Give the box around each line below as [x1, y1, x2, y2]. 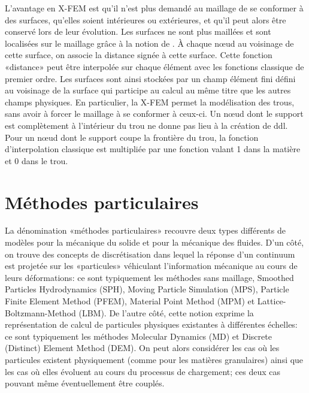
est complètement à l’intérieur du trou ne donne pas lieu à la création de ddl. [5, 119, 288, 131]
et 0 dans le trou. [5, 154, 68, 167]
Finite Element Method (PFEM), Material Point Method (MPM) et [5, 295, 255, 307]
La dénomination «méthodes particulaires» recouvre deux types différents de [5, 224, 286, 237]
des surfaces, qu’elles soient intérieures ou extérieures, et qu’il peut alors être [5, 13, 286, 26]
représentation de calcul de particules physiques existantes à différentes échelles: [5, 318, 298, 331]
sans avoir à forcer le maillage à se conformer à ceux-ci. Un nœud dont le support [5, 107, 304, 120]
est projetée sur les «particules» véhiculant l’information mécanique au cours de [5, 259, 298, 272]
